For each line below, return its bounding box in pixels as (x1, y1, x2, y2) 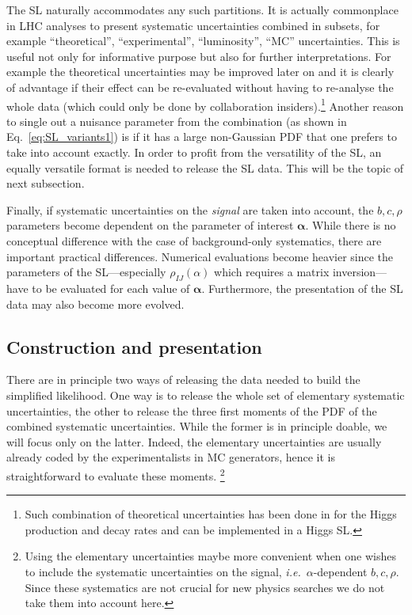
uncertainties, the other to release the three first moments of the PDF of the (6, 402, 377, 419)
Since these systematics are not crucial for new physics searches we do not (25, 579, 385, 595)
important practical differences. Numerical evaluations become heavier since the (6, 248, 394, 264)
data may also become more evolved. (6, 295, 185, 312)
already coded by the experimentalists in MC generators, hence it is (6, 449, 336, 465)
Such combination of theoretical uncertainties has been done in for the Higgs (25, 506, 397, 522)
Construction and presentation (6, 334, 262, 359)
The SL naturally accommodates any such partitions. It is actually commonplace (6, 2, 399, 17)
